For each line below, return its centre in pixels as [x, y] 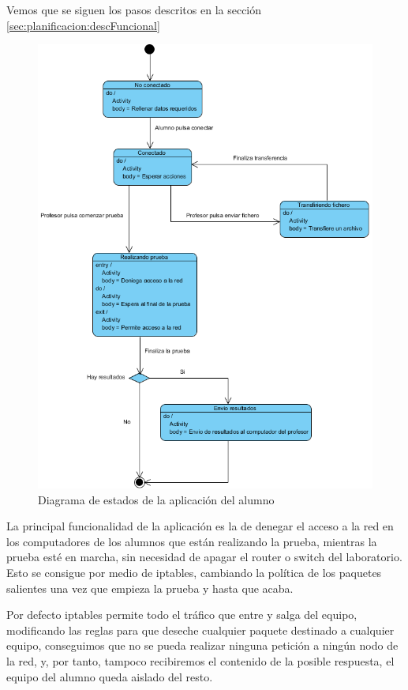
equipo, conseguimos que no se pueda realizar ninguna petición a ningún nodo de [202, 645]
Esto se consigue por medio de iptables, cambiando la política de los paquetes [194, 572]
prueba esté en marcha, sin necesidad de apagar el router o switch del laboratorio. [204, 557]
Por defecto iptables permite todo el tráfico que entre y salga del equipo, [182, 615]
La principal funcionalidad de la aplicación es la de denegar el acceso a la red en [200, 526]
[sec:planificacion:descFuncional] [83, 25]
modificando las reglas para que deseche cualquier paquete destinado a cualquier [200, 630]
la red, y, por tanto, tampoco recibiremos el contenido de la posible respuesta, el [200, 660]
